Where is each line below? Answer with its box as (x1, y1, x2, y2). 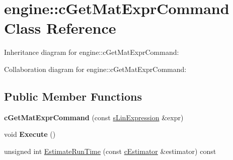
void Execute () (4, 129, 56, 139)
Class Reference (4, 18, 116, 38)
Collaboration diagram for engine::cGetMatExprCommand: (4, 63, 187, 74)
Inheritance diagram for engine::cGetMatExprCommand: (4, 47, 179, 57)
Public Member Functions (4, 88, 142, 104)
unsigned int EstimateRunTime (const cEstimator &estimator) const (4, 145, 216, 156)
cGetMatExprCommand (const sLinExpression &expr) (4, 112, 184, 122)
